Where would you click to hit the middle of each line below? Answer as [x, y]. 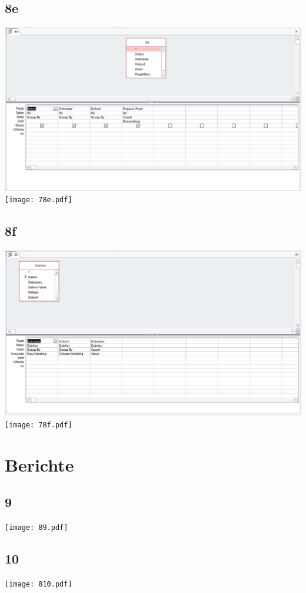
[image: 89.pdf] [36, 528]
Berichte [39, 464]
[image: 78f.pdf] [39, 425]
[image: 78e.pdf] [39, 200]
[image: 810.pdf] [39, 584]
